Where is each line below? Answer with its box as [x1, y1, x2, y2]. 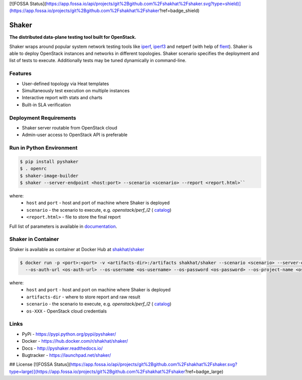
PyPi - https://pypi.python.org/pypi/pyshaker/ [22, 331, 116, 337]
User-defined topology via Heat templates [22, 81, 109, 87]
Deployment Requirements [9, 114, 77, 121]
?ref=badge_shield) [159, 8, 200, 14]
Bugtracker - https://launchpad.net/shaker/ [22, 352, 111, 358]
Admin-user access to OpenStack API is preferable [22, 132, 128, 138]
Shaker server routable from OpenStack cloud [22, 124, 118, 131]
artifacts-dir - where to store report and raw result [26, 294, 140, 300]
